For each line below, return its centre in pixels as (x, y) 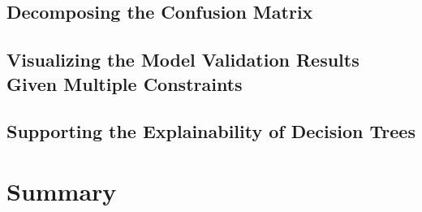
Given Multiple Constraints (125, 83)
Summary (62, 190)
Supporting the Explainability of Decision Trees (211, 131)
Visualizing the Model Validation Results (183, 60)
